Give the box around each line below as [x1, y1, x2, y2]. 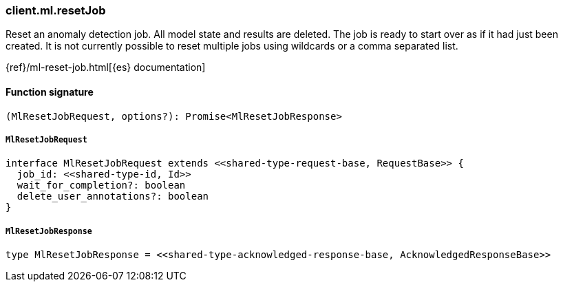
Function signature [6, 85, 94, 98]
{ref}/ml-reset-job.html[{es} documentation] [6, 61, 206, 74]
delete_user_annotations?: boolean [17, 191, 209, 202]
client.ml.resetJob [6, 3, 106, 17]
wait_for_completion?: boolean [17, 180, 186, 191]
